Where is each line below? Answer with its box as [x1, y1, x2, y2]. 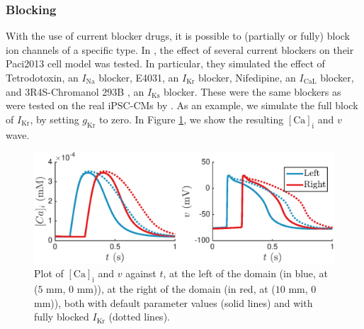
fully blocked [34, 309, 89, 324]
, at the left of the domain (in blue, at [163, 266, 329, 281]
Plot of [34, 266, 64, 281]
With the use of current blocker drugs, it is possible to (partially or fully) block [6, 28, 350, 43]
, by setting [30, 111, 79, 126]
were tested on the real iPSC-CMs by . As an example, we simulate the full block [6, 98, 358, 113]
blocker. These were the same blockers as [164, 84, 341, 99]
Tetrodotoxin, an [6, 70, 79, 84]
